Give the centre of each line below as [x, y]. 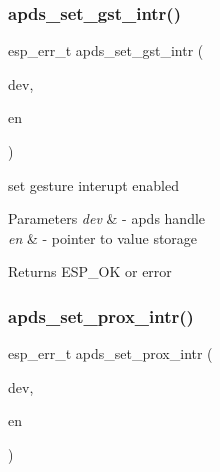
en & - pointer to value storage [103, 237]
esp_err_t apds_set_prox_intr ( [110, 353]
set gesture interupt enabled [93, 184]
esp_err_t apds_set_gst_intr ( [106, 50]
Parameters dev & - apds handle [107, 218]
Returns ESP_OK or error [90, 271]
